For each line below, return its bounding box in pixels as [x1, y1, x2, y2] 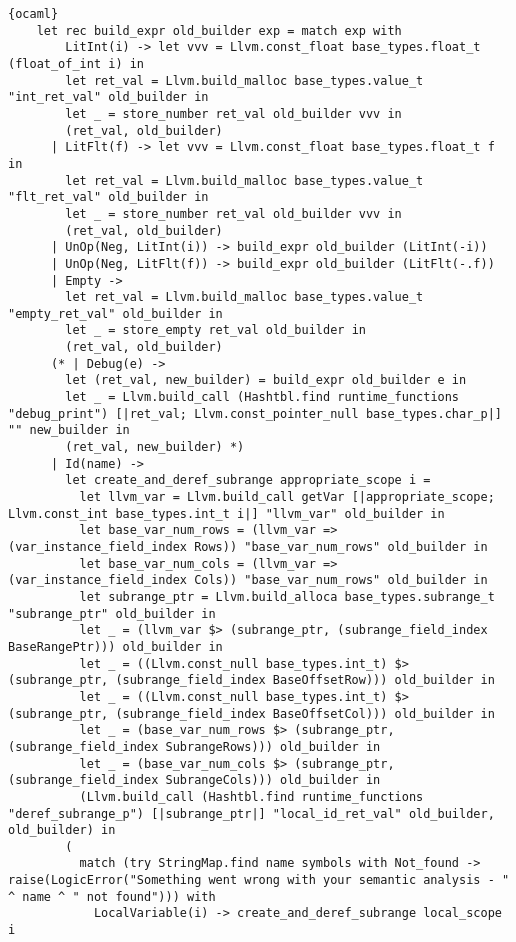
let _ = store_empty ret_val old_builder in [65, 323, 366, 338]
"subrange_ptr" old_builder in [8, 606, 216, 621]
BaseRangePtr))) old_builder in [8, 639, 223, 654]
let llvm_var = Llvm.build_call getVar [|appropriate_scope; [79, 490, 495, 505]
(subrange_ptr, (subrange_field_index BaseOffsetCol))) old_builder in [8, 706, 495, 721]
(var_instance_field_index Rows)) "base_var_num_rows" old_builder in [8, 540, 488, 554]
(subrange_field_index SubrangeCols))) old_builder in [8, 773, 381, 788]
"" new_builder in [8, 423, 130, 438]
